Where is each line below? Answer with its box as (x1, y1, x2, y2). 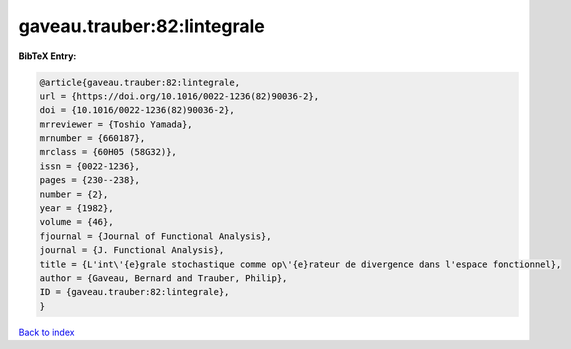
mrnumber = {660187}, (39, 133, 146, 144)
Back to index (18, 326, 75, 338)
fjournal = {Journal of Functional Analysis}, (39, 230, 272, 242)
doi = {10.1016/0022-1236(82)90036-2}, (39, 105, 235, 116)
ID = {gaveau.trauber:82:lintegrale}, (39, 286, 230, 298)
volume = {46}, (39, 216, 114, 228)
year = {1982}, (39, 203, 114, 214)
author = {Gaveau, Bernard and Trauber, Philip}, (39, 273, 288, 284)
